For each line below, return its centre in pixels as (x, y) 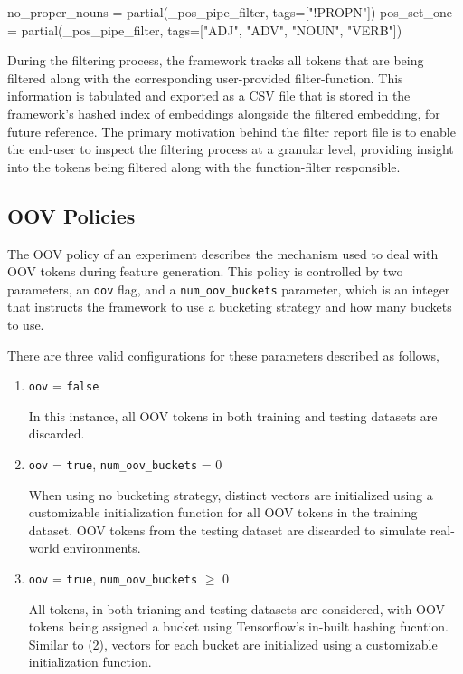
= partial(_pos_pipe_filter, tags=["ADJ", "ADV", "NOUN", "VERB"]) (205, 29)
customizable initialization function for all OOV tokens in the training (223, 512)
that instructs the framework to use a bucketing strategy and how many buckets (230, 307)
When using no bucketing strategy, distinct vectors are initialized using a (231, 494)
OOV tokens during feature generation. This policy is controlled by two (205, 271)
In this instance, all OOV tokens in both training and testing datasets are (233, 415)
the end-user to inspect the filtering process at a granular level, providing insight (231, 149)
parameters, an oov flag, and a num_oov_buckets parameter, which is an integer (229, 289)
